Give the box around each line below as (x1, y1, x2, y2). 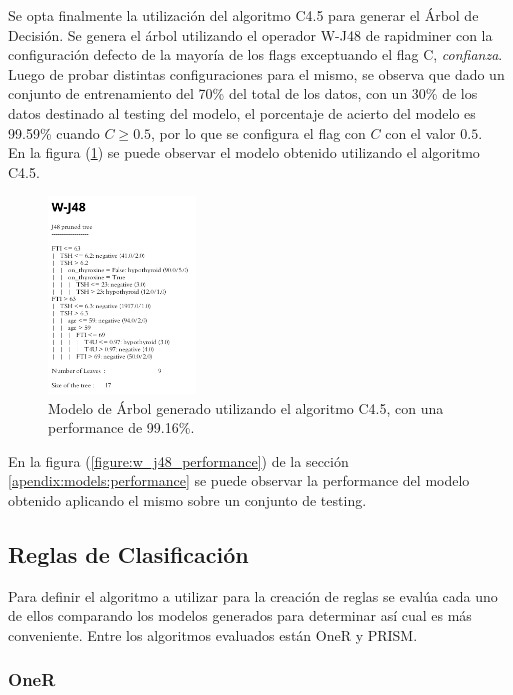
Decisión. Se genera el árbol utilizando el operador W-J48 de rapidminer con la (8, 24, 493, 45)
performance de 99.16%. (48, 417, 195, 438)
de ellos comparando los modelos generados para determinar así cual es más (8, 605, 472, 626)
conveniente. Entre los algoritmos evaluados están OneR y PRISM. (8, 624, 418, 645)
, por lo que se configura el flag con (151, 122, 366, 143)
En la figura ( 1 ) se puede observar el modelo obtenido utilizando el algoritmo (8, 142, 480, 163)
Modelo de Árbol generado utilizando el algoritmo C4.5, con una (48, 397, 444, 418)
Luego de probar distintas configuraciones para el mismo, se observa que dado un (8, 63, 505, 84)
